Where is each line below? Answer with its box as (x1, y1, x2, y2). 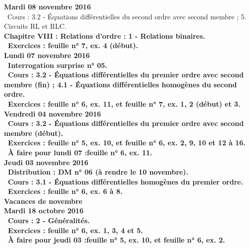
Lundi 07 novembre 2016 (4, 50, 90, 60)
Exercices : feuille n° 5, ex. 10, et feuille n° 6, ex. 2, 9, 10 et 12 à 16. (8, 137, 246, 148)
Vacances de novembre (4, 195, 83, 206)
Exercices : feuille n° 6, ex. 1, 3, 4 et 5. (8, 225, 143, 235)
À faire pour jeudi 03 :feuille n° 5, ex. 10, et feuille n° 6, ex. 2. (8, 235, 225, 245)
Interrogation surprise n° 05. (8, 60, 107, 70)
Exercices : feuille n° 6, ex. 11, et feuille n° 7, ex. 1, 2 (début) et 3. (8, 98, 241, 109)
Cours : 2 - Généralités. (8, 215, 90, 226)
